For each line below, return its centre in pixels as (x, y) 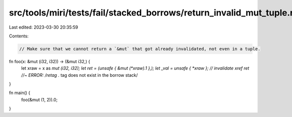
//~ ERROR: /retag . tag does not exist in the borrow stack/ (80, 75)
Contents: (19, 36)
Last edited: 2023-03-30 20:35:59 (44, 27)
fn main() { (20, 93)
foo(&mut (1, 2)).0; (39, 100)
